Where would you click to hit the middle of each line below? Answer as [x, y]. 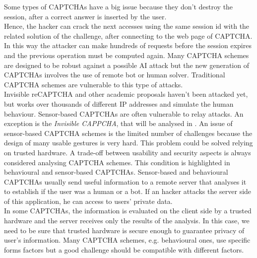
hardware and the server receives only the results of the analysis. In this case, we [127, 221]
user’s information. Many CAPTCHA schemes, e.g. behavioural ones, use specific [127, 240]
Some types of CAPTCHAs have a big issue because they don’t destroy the [119, 6]
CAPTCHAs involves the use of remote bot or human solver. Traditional [115, 75]
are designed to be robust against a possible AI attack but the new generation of [127, 65]
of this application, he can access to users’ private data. [88, 201]
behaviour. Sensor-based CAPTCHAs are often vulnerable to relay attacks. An [124, 113]
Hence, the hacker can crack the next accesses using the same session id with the [127, 26]
